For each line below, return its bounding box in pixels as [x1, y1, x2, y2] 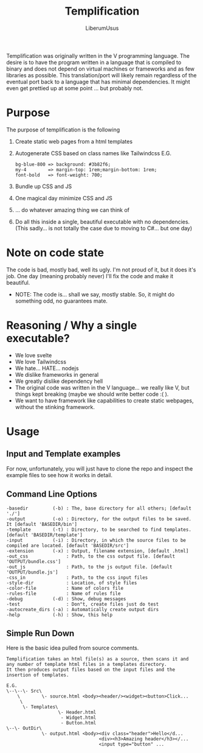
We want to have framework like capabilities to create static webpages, [15, 397, 194, 404]
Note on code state [6, 246, 105, 260]
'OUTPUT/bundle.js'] [6, 569, 59, 575]
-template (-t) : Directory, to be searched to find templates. [6, 527, 191, 533]
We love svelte [15, 351, 52, 359]
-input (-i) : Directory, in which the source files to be [6, 537, 187, 543]
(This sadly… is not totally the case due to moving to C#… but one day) [15, 224, 193, 232]
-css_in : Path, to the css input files [6, 574, 148, 581]
